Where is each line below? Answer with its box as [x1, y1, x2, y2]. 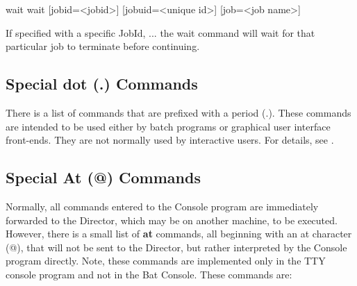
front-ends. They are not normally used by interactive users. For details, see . [6, 133, 334, 147]
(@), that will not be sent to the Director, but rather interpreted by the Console [6, 239, 347, 254]
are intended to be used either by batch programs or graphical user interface [6, 119, 331, 133]
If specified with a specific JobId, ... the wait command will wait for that [6, 25, 315, 40]
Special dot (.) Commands [6, 73, 198, 94]
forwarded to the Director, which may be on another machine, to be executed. [6, 212, 338, 227]
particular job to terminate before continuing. [6, 39, 200, 53]
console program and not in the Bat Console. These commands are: [6, 267, 292, 281]
